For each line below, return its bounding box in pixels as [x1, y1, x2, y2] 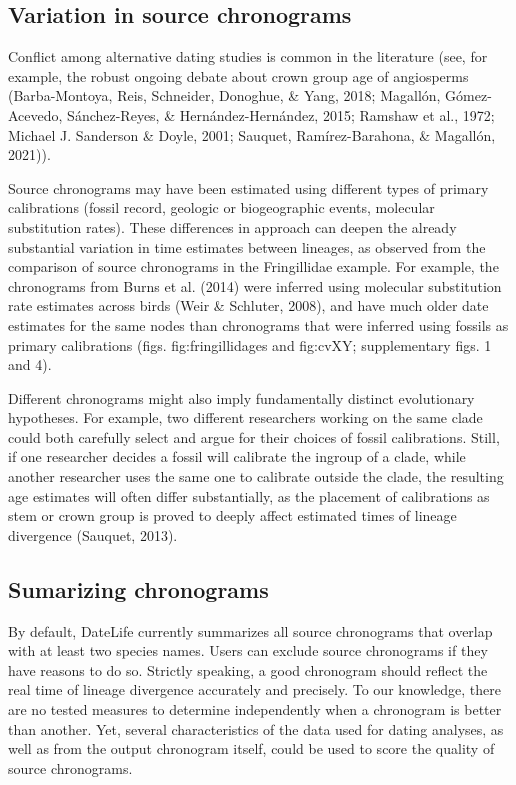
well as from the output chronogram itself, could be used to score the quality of [8, 738, 495, 759]
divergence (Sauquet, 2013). [8, 524, 178, 545]
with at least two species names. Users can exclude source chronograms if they [8, 640, 488, 661]
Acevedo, [8, 104, 63, 125]
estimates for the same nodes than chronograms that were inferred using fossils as [8, 314, 509, 335]
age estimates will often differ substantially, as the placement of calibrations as [8, 485, 490, 506]
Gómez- [445, 85, 492, 106]
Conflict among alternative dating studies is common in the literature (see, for [8, 46, 488, 67]
